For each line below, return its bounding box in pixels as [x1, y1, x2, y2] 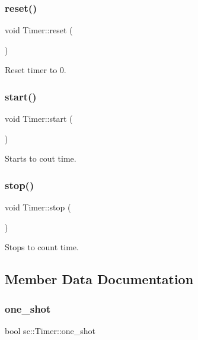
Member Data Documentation [5, 270, 194, 288]
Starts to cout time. [5, 152, 76, 165]
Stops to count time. [5, 241, 79, 253]
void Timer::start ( [5, 112, 73, 125]
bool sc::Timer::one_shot [5, 325, 96, 336]
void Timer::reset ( [5, 24, 73, 36]
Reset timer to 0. [5, 64, 66, 76]
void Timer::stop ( [5, 201, 71, 213]
